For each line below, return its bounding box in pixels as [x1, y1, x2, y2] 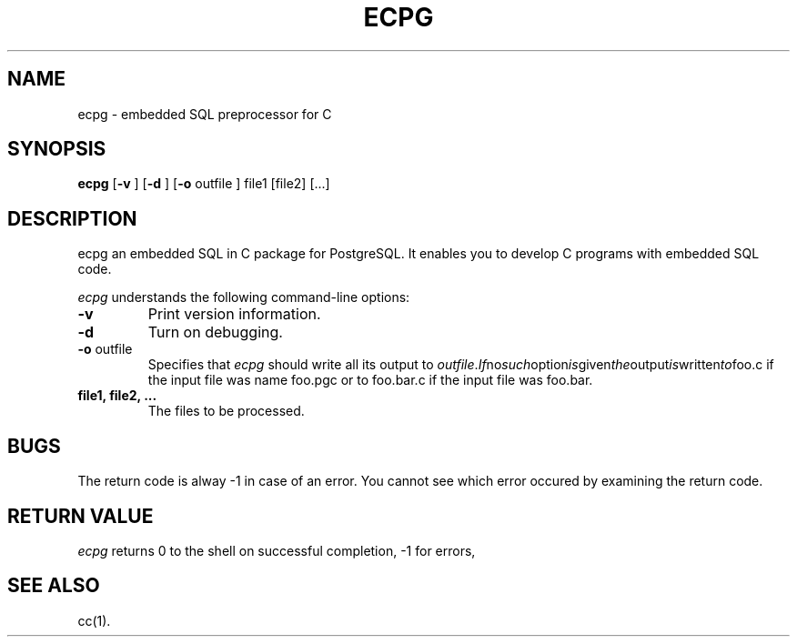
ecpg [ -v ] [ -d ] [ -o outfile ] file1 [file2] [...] [77, 176, 330, 192]
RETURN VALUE [7, 504, 154, 528]
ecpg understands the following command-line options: [77, 289, 410, 306]
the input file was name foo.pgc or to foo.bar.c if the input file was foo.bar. [147, 372, 593, 388]
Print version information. [147, 305, 321, 324]
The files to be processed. [147, 403, 305, 419]
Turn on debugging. [147, 323, 283, 342]
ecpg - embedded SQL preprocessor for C [77, 106, 332, 122]
